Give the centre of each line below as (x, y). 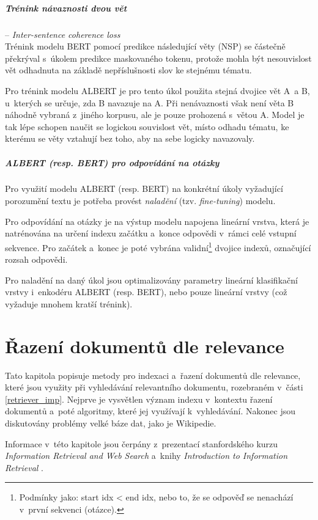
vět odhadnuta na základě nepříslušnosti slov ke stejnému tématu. (128, 70)
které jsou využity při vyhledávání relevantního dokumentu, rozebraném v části (154, 387)
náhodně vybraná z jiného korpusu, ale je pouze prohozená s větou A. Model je (155, 115)
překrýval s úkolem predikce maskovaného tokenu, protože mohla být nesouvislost (158, 58)
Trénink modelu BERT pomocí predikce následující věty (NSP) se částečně (145, 46)
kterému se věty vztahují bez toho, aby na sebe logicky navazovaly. (130, 138)
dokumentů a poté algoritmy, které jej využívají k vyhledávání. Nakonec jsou (150, 411)
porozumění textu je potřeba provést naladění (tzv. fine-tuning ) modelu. (140, 201)
